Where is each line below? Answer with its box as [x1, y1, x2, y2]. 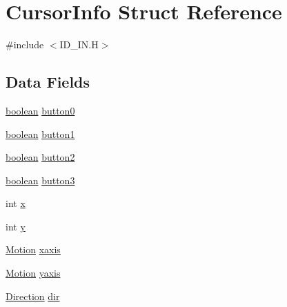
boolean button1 [6, 126, 75, 141]
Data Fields [6, 71, 90, 92]
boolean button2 [6, 150, 75, 164]
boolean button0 [6, 103, 75, 117]
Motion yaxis [6, 266, 61, 280]
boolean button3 [6, 172, 75, 187]
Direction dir [6, 288, 60, 303]
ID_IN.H [59, 37, 99, 52]
